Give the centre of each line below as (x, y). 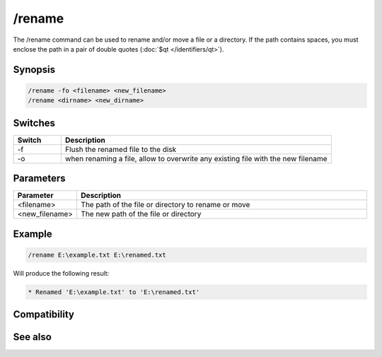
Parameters (39, 178)
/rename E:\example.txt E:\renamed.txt (97, 255)
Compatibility (44, 315)
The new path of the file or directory (141, 214)
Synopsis (34, 70)
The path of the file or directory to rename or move (166, 205)
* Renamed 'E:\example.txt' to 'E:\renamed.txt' (114, 292)
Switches (34, 123)
